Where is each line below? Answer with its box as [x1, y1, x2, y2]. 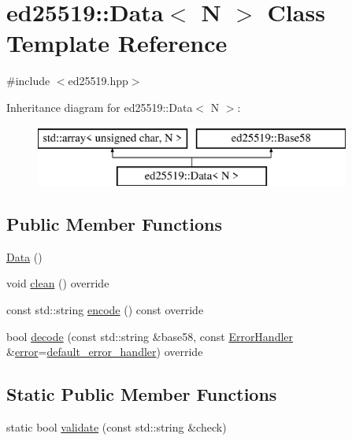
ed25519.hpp [68, 72, 128, 89]
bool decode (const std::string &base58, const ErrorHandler [6, 328, 294, 344]
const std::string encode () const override [6, 302, 204, 318]
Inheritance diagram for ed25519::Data [6, 98, 193, 115]
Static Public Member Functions [6, 382, 277, 406]
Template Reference [6, 27, 228, 59]
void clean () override [6, 275, 109, 291]
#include [6, 72, 50, 89]
